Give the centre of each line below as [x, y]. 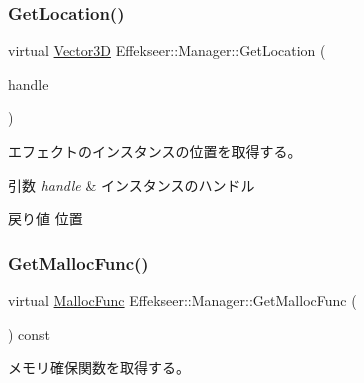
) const [29, 333]
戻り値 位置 [45, 218]
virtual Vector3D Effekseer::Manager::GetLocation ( [167, 50]
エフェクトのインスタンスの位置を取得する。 [155, 151]
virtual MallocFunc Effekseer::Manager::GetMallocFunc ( [182, 300]
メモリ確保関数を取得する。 [99, 367]
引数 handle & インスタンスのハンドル [131, 184]
